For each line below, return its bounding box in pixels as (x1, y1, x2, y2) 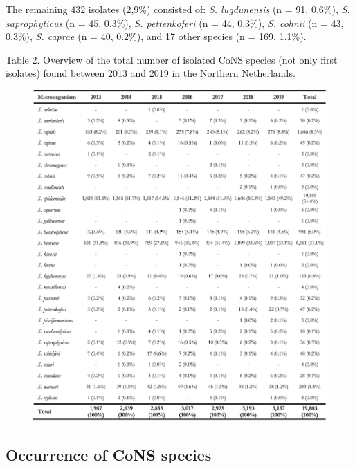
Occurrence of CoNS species (6, 443, 212, 465)
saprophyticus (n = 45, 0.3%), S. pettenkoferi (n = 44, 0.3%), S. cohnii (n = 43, (6, 15, 344, 30)
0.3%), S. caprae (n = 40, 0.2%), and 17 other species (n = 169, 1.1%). (6, 29, 307, 44)
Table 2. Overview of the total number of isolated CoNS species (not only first (6, 52, 338, 66)
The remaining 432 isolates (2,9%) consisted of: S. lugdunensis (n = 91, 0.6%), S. (6, 2, 350, 16)
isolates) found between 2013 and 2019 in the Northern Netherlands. (6, 66, 295, 80)
